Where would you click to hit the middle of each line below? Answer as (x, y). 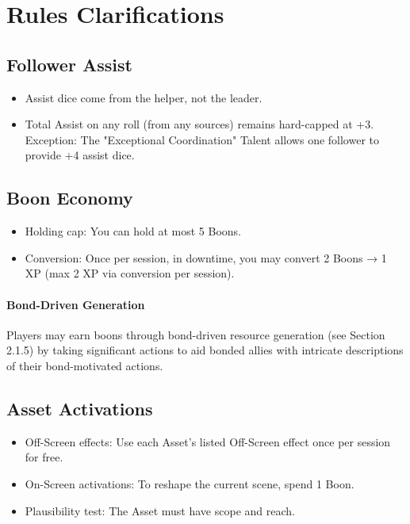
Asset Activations (80, 408)
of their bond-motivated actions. (85, 365)
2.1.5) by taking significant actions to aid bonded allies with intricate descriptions (205, 350)
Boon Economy (70, 198)
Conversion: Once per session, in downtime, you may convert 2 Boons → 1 (206, 257)
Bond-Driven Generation (76, 304)
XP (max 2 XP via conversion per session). (130, 273)
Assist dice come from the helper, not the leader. (144, 97)
